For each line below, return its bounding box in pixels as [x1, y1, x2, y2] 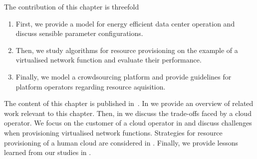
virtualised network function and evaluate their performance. [15, 54, 202, 65]
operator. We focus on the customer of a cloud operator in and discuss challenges [4, 117, 252, 128]
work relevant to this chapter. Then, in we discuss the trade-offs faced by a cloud [4, 107, 252, 118]
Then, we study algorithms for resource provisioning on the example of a [15, 44, 238, 55]
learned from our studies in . [4, 147, 91, 157]
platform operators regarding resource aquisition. [15, 81, 166, 91]
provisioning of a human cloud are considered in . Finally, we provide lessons [4, 137, 238, 147]
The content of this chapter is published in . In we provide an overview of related [4, 98, 254, 108]
